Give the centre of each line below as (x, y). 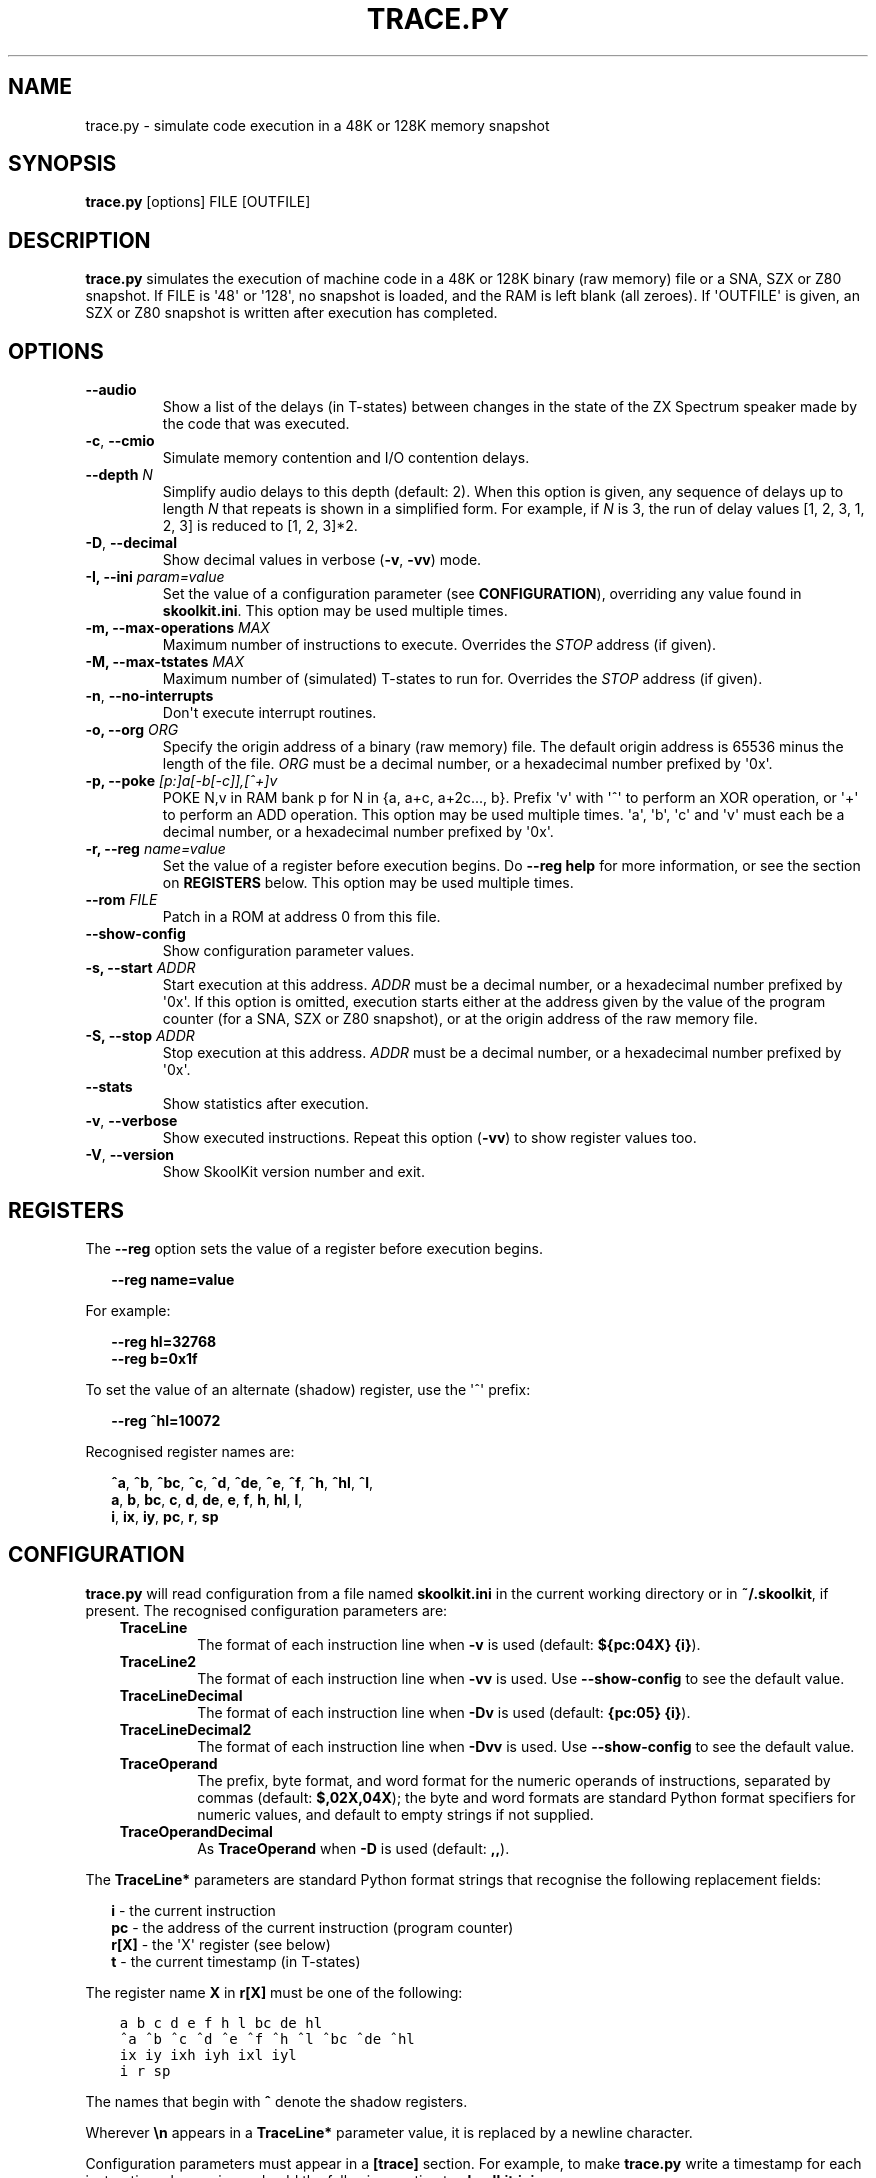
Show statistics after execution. (265, 1104)
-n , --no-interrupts (149, 696)
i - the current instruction (193, 1910)
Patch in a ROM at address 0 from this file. (301, 917)
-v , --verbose (131, 1121)
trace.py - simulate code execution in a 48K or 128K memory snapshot (317, 125)
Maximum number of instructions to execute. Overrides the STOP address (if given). (439, 645)
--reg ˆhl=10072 (166, 1420)
